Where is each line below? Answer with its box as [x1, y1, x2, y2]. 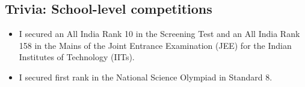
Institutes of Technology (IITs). [19, 51, 135, 63]
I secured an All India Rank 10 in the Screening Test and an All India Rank [19, 27, 300, 40]
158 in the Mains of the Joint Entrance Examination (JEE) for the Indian [19, 39, 292, 51]
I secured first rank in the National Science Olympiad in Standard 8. [19, 70, 273, 83]
